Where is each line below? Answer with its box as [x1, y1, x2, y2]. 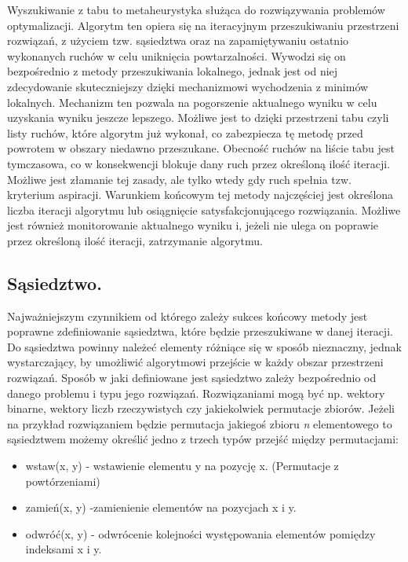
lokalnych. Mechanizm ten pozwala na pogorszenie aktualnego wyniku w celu [7, 94, 377, 110]
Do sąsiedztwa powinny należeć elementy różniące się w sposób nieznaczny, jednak [7, 338, 402, 354]
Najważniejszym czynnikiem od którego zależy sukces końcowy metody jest [7, 307, 368, 324]
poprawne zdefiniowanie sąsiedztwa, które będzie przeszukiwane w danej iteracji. [7, 323, 393, 340]
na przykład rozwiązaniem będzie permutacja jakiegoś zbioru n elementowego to [7, 415, 392, 432]
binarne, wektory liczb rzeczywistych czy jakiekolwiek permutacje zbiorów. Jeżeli [7, 400, 395, 417]
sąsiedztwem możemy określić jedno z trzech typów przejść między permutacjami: [7, 431, 399, 447]
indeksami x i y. [25, 541, 102, 557]
